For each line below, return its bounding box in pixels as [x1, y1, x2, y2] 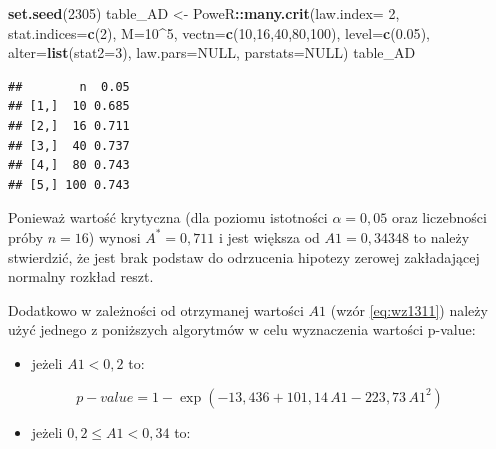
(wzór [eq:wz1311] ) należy [330, 299, 488, 320]
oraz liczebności [391, 207, 487, 228]
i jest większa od [218, 226, 320, 247]
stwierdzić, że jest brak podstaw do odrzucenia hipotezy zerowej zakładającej [8, 246, 480, 267]
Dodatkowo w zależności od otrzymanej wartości [8, 299, 304, 320]
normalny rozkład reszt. [8, 266, 154, 287]
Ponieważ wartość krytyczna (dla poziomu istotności [8, 207, 328, 228]
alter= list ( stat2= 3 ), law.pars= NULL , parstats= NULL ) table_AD [8, 42, 416, 63]
